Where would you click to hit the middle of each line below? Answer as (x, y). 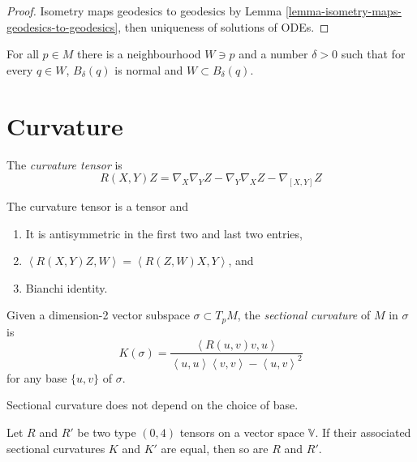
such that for (373, 54)
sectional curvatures (56, 448)
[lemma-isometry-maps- (343, 11)
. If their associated (363, 432)
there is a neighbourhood (139, 54)
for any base (37, 377)
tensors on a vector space (242, 432)
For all (23, 54)
